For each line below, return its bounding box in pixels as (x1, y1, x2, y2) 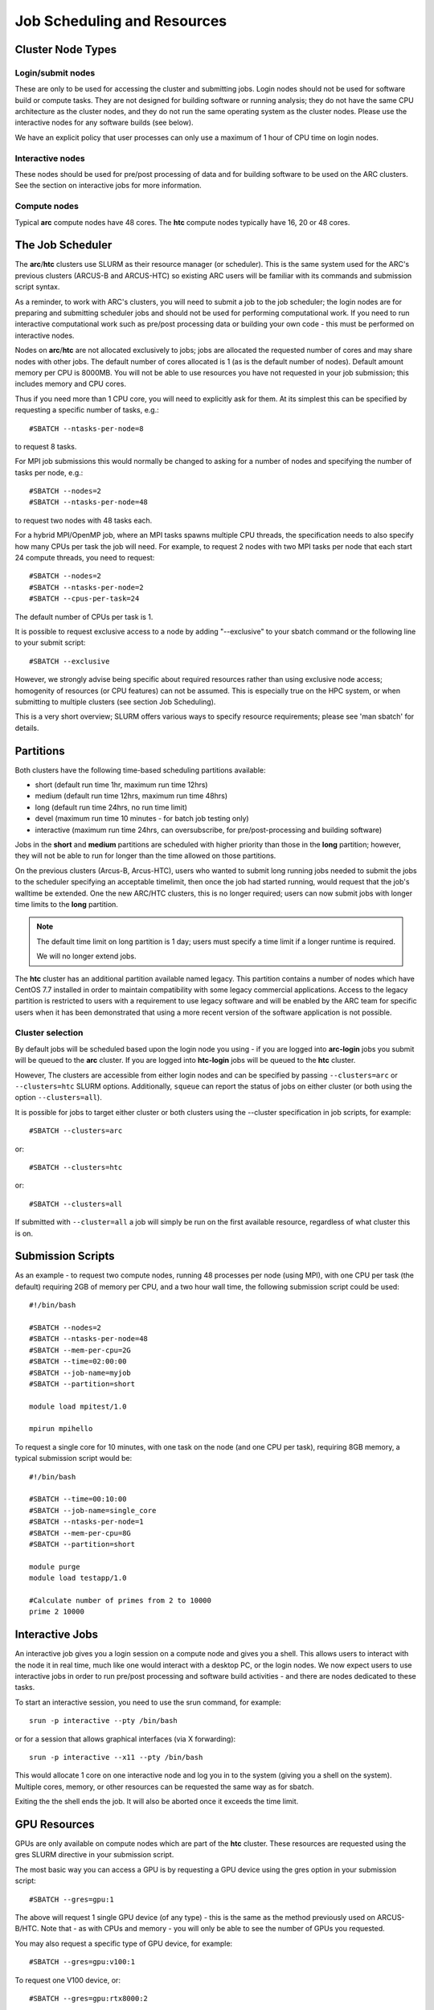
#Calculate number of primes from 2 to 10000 (29, 1596, 212, 1605)
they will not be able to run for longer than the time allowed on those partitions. (14, 851, 276, 860)
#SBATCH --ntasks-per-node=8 (29, 424, 144, 433)
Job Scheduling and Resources (14, 12, 227, 30)
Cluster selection (14, 1028, 84, 1039)
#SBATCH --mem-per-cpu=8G (29, 1528, 132, 1537)
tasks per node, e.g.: (14, 467, 84, 478)
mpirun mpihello (29, 1424, 93, 1434)
